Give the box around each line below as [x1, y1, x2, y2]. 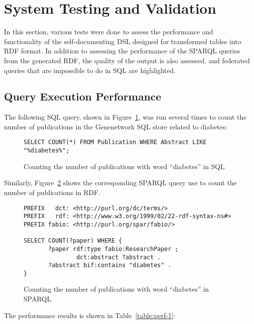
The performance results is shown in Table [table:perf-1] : [4, 310, 175, 320]
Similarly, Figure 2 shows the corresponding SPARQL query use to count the [4, 177, 237, 188]
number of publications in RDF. [4, 187, 100, 197]
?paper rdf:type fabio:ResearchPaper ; [48, 245, 178, 252]
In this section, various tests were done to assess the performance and [4, 26, 213, 37]
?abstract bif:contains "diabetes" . [48, 262, 171, 269]
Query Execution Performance [4, 89, 162, 104]
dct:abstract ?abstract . [76, 253, 161, 261]
